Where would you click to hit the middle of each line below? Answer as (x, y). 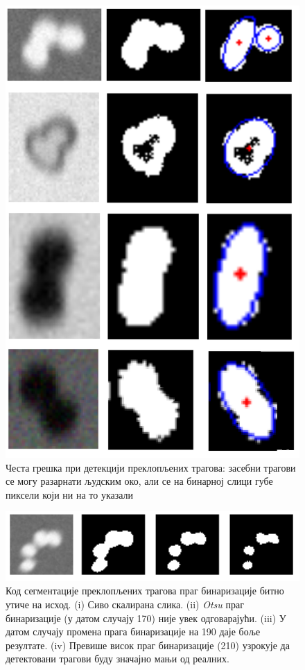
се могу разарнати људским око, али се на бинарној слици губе (139, 481)
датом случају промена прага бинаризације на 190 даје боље (133, 632)
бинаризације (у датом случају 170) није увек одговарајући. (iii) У (146, 618)
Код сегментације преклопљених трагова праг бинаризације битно (145, 591)
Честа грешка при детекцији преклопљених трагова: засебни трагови (151, 467)
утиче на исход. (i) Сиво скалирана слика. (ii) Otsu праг (125, 604)
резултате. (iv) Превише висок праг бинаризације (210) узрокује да (148, 645)
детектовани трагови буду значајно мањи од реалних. (117, 659)
